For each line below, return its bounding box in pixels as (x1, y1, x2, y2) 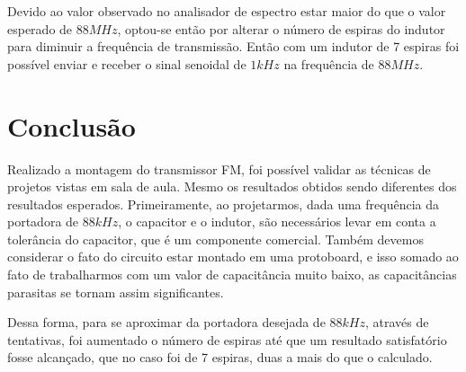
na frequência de (283, 54, 374, 73)
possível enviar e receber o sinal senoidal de (7, 54, 246, 73)
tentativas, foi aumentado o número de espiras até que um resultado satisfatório (7, 330, 447, 349)
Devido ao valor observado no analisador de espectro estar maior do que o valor (7, 2, 446, 20)
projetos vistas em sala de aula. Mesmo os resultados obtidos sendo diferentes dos (7, 177, 457, 196)
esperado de (7, 19, 73, 38)
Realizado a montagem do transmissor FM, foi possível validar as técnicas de (7, 159, 431, 178)
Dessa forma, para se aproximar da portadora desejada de (7, 313, 326, 332)
